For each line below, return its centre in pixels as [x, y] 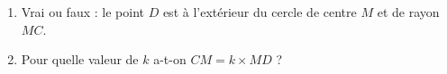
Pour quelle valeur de [80, 59]
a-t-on [170, 59]
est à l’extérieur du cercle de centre [260, 12]
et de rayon [408, 12]
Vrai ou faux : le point [82, 12]
